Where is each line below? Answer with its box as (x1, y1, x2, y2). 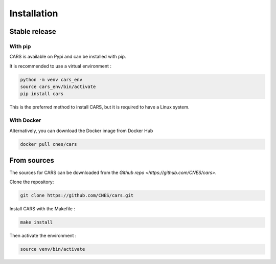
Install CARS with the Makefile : (9, 206, 75, 212)
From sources (9, 156, 55, 165)
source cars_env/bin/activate (20, 84, 96, 90)
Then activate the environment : (9, 233, 77, 239)
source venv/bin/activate (20, 246, 85, 252)
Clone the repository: (9, 179, 54, 185)
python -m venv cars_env (20, 77, 83, 82)
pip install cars (20, 91, 64, 97)
